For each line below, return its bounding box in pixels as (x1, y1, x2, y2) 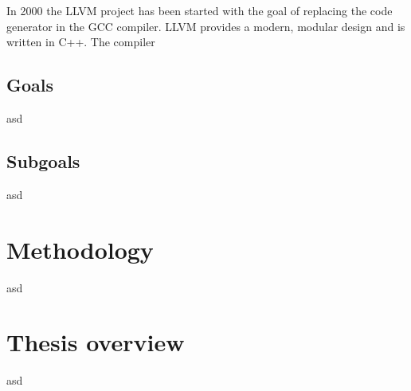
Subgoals (6, 148, 80, 173)
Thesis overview (6, 326, 185, 358)
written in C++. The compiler (6, 33, 155, 50)
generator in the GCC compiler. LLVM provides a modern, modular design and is (6, 18, 405, 34)
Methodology (6, 233, 154, 265)
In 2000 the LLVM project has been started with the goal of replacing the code (6, 2, 393, 18)
